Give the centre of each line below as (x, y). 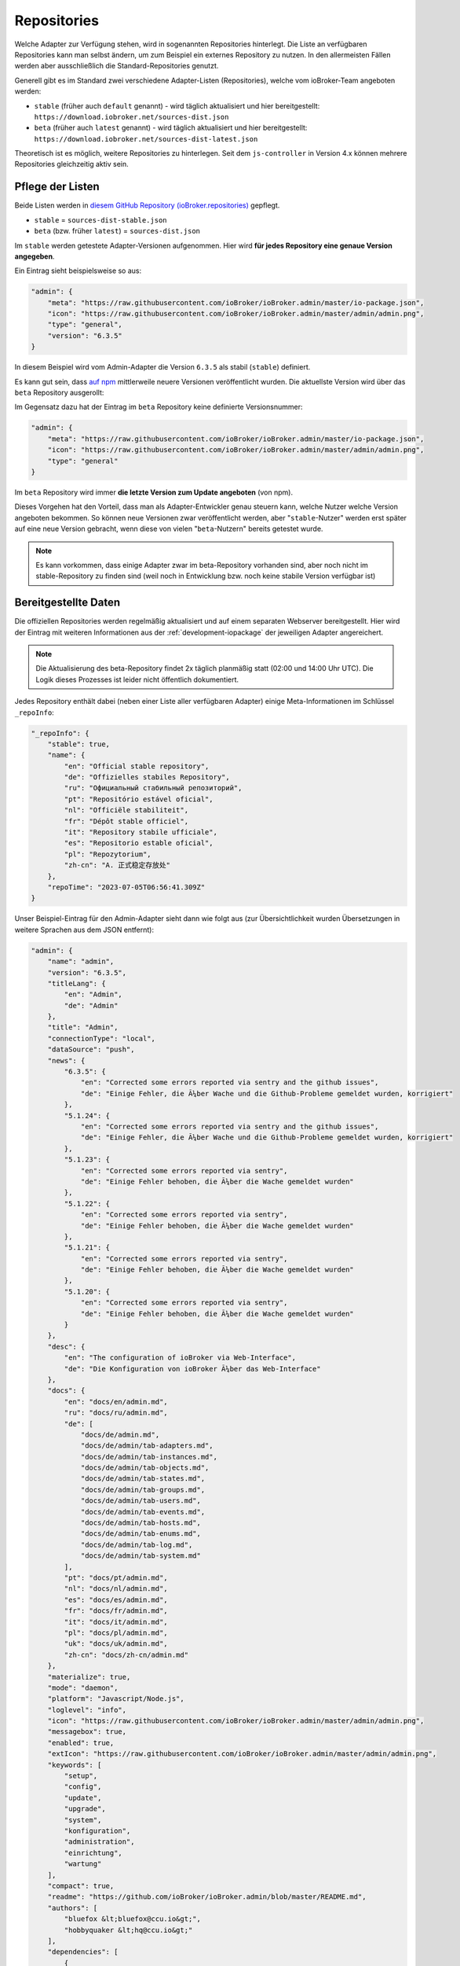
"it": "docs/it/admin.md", (116, 1622)
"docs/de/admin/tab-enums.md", (141, 1534)
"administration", (99, 1842)
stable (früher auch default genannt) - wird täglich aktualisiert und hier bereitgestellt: (177, 105)
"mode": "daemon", (83, 1688)
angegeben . (35, 256)
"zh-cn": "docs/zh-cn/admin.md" (126, 1655)
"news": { (66, 1060)
